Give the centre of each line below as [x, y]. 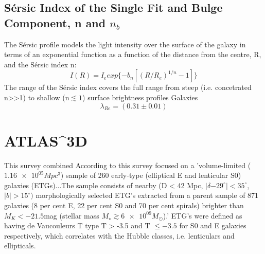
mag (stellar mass [72, 215]
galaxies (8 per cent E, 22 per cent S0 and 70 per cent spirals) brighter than [124, 205]
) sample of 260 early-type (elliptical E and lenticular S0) [151, 175]
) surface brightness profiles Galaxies [140, 97]
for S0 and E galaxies [213, 225]
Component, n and [55, 22]
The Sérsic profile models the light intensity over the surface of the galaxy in [125, 44]
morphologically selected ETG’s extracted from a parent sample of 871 [147, 195]
